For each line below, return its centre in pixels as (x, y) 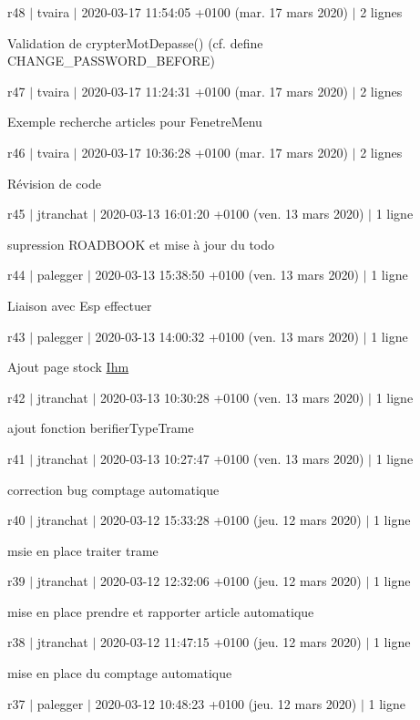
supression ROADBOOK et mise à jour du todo (141, 244)
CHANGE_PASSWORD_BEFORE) (111, 61)
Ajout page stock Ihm (68, 367)
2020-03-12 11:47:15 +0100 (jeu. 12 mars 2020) (231, 642)
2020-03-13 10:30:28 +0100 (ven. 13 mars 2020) (232, 397)
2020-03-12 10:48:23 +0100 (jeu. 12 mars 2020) (226, 703)
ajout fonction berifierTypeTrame (101, 428)
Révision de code (54, 183)
